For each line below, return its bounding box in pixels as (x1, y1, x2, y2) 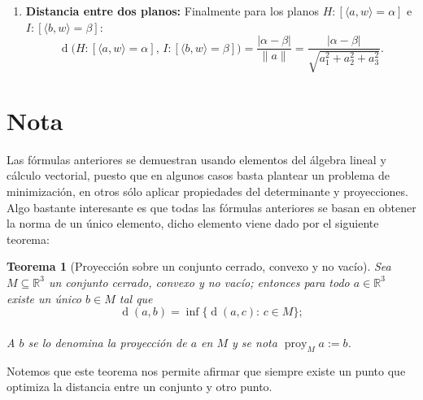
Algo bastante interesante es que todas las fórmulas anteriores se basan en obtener (7, 198, 416, 215)
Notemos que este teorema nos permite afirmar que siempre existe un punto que (7, 362, 406, 379)
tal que (119, 289, 153, 307)
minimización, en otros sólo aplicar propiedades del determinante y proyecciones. (7, 182, 408, 199)
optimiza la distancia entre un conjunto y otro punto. (7, 378, 273, 395)
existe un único (7, 289, 82, 307)
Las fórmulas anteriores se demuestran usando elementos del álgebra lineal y (7, 150, 386, 167)
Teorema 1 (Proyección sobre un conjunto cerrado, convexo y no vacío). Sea (7, 258, 391, 275)
